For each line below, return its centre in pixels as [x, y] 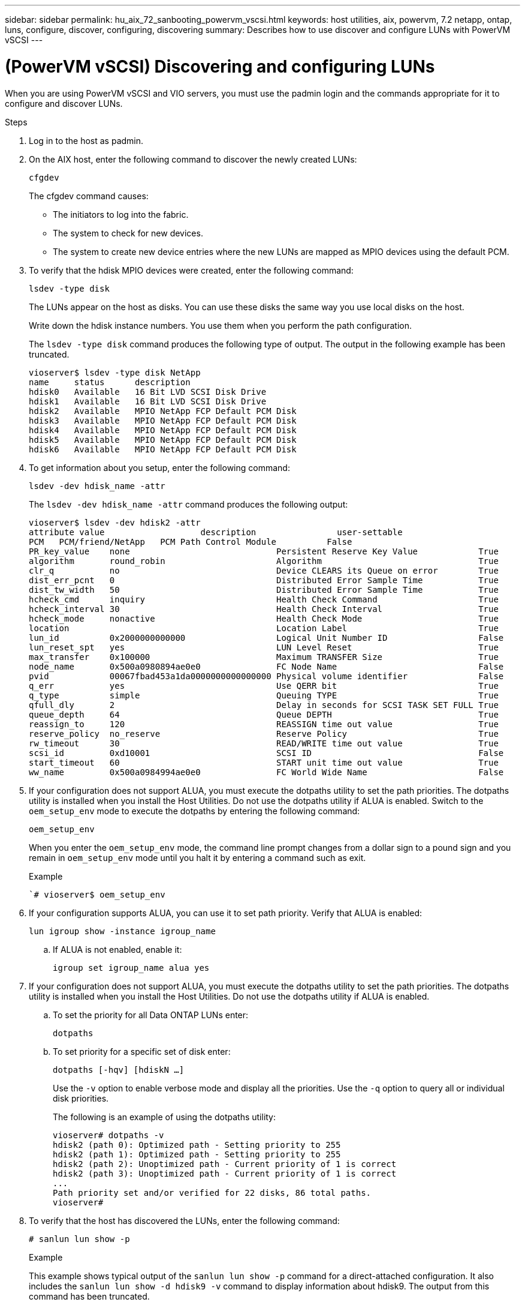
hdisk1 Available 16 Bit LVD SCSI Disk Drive [148, 401]
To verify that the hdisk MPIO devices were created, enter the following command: [191, 270]
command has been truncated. [89, 1296]
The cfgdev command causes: [89, 196]
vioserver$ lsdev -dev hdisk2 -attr [115, 522]
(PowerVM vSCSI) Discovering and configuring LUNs [220, 66]
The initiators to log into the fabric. [121, 214]
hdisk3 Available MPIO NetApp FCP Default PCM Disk [163, 420]
